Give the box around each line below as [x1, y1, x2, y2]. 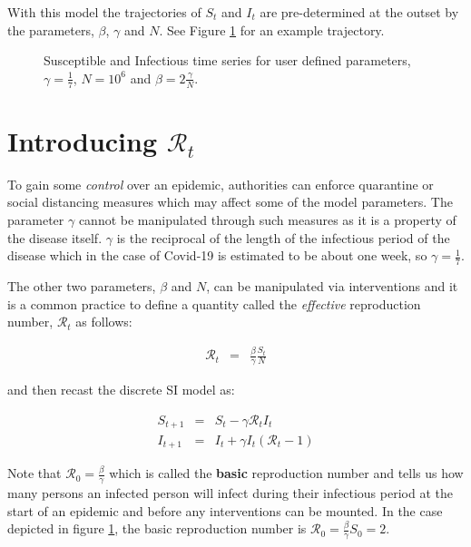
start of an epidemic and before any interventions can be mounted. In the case [7, 501, 443, 520]
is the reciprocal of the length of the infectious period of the [116, 228, 450, 247]
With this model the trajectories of [7, 3, 201, 21]
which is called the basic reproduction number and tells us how [109, 464, 464, 483]
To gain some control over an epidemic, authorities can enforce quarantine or [7, 174, 434, 193]
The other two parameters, [7, 276, 156, 295]
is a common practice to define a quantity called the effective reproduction [7, 294, 421, 313]
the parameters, [7, 20, 94, 39]
